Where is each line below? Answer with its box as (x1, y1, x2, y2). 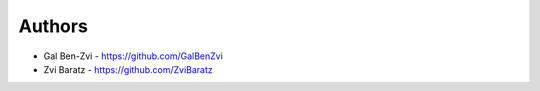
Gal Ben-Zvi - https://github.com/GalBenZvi (43, 50, 224, 62)
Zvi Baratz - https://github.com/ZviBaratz (43, 63, 214, 75)
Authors (18, 15, 89, 37)
